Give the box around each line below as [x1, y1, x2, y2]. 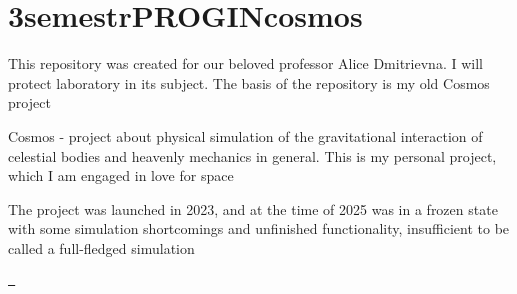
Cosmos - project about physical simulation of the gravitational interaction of [8, 125, 483, 146]
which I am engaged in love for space [8, 165, 234, 186]
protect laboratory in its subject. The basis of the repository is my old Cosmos [8, 72, 490, 93]
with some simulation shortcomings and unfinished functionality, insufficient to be [8, 218, 510, 239]
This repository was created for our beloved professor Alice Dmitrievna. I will [8, 53, 483, 74]
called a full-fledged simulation [8, 237, 195, 258]
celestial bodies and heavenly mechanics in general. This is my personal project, [8, 145, 497, 166]
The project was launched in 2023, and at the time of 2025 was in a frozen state [8, 198, 498, 219]
